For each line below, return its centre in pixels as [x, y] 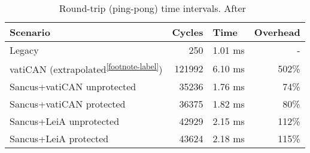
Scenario [30, 32]
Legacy [24, 50]
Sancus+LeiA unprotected [65, 121]
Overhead [277, 32]
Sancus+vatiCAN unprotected [73, 87]
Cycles [188, 32]
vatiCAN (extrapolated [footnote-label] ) [86, 68]
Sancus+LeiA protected [59, 139]
